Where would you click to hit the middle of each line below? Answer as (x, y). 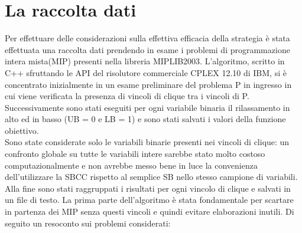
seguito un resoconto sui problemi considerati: (88, 223)
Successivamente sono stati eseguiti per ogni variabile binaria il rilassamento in (147, 107)
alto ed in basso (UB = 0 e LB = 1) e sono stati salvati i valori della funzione (145, 119)
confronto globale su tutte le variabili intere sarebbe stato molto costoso (135, 154)
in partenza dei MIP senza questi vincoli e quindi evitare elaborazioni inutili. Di (150, 211)
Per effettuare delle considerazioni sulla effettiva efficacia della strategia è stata (147, 38)
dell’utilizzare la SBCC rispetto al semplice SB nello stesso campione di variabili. (151, 177)
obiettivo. (22, 130)
